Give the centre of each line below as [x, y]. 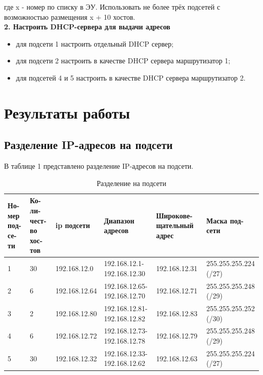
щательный [175, 225]
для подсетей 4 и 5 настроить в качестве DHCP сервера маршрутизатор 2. [131, 77]
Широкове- [174, 215]
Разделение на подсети [131, 183]
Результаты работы [67, 112]
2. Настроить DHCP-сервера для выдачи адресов [87, 27]
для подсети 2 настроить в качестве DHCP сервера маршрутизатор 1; [123, 61]
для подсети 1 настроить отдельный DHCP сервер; [95, 43]
